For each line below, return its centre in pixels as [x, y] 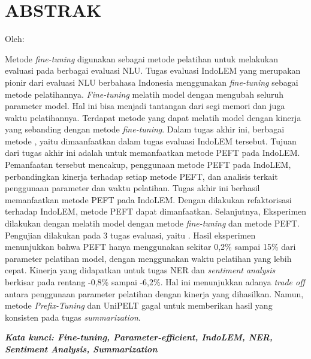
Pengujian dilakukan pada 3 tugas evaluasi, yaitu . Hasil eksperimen [130, 235]
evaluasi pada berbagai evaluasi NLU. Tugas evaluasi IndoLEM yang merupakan [153, 70]
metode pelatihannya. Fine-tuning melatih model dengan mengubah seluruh [144, 94]
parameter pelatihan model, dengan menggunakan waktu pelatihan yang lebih [148, 258]
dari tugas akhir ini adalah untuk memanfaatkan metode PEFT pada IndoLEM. [153, 153]
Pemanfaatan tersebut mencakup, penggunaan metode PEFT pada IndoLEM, [148, 165]
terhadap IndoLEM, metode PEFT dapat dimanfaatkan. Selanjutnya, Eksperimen [156, 211]
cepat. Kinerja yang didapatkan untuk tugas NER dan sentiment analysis [140, 270]
